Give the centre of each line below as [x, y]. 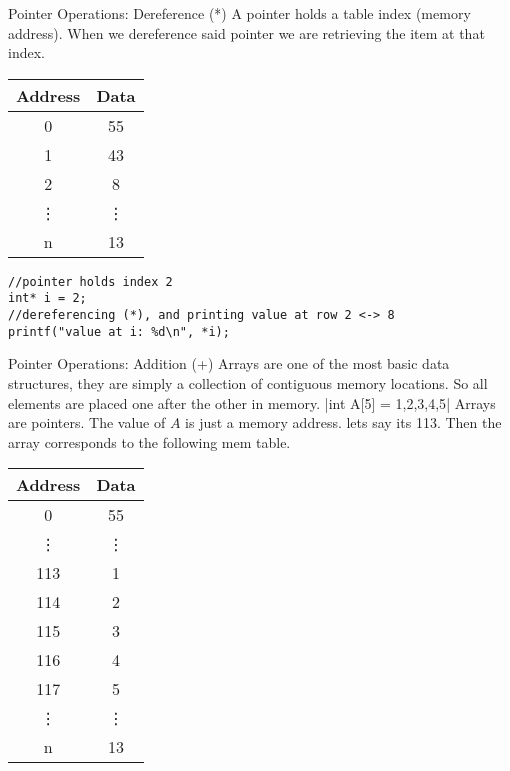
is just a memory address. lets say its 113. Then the [343, 422]
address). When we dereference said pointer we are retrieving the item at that [246, 32]
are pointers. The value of [87, 422]
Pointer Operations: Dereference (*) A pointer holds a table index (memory [239, 13]
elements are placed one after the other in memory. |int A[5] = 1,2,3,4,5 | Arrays [252, 402]
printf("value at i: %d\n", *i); [119, 331]
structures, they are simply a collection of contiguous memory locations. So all [248, 383]
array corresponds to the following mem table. [149, 441]
